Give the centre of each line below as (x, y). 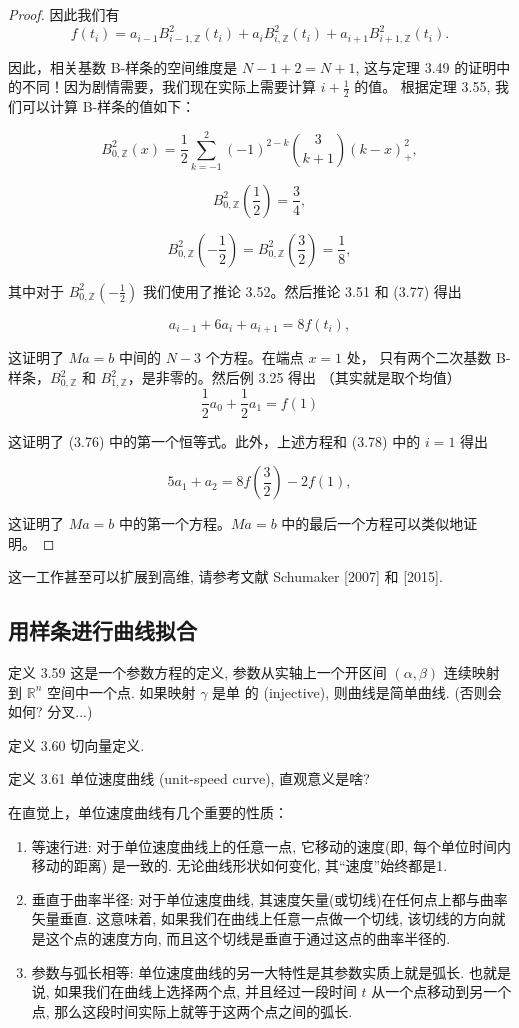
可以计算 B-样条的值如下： (108, 106)
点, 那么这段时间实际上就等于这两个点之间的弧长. (192, 1010)
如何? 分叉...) (50, 711)
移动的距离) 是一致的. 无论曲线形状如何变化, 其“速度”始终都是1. (239, 865)
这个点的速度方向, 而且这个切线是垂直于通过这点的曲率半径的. (248, 938)
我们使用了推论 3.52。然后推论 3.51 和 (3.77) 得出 (302, 290)
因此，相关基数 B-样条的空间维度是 (123, 66)
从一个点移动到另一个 (441, 991)
